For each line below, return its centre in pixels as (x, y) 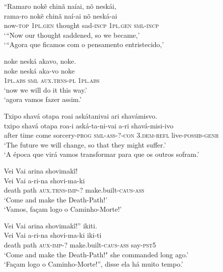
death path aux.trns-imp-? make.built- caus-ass (74, 190)
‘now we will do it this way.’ (46, 89)
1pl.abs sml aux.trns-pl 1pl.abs (52, 80)
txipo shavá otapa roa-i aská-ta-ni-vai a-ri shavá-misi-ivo (89, 125)
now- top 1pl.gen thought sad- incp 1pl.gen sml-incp (82, 25)
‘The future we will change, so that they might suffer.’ (85, 144)
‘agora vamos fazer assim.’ (43, 99)
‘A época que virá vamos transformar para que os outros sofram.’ (102, 154)
